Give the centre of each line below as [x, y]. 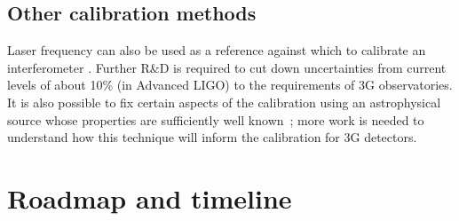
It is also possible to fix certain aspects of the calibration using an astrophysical [224, 102]
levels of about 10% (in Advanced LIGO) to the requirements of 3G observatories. [230, 85]
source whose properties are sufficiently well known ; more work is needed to [216, 119]
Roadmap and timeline [150, 197]
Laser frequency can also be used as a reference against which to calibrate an [217, 50]
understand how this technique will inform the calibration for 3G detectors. [212, 137]
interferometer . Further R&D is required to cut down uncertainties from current [227, 67]
